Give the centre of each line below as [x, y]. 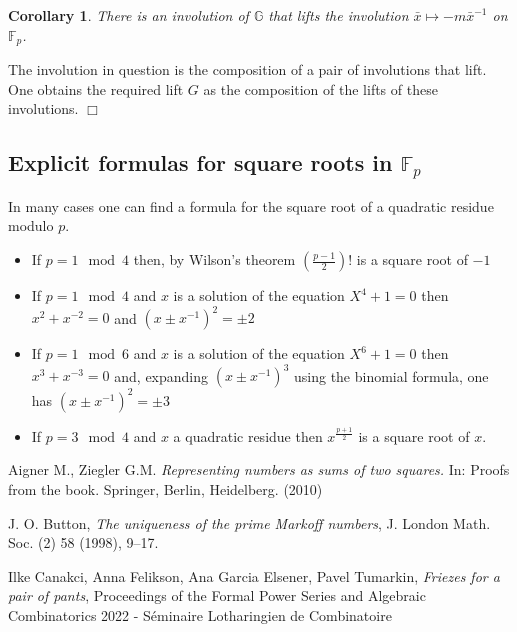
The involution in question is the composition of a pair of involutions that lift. [247, 69]
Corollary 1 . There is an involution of [128, 15]
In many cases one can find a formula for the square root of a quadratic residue [251, 205]
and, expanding [161, 375]
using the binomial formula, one [391, 375]
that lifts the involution [338, 15]
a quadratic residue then [248, 435]
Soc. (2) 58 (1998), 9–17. [83, 542]
